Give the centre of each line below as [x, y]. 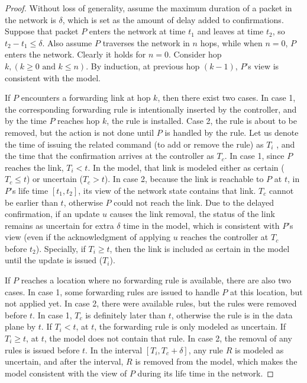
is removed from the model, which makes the [216, 361]
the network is [30, 19]
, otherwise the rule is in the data [232, 315]
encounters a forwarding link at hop [86, 98]
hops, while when [231, 42]
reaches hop [79, 121]
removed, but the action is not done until [80, 132]
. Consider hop [195, 54]
